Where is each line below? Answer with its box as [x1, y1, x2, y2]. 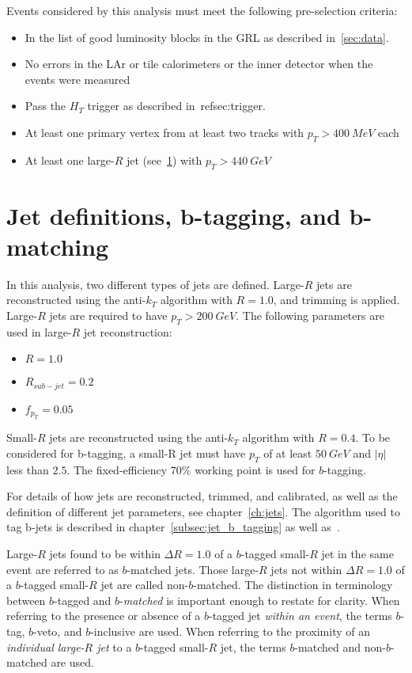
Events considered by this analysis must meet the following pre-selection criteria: [6, 2, 398, 18]
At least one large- [25, 151, 115, 168]
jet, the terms [220, 638, 286, 655]
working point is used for [195, 461, 316, 477]
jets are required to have [49, 307, 168, 324]
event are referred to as [6, 561, 119, 577]
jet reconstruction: [83, 323, 172, 340]
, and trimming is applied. [273, 291, 400, 308]
